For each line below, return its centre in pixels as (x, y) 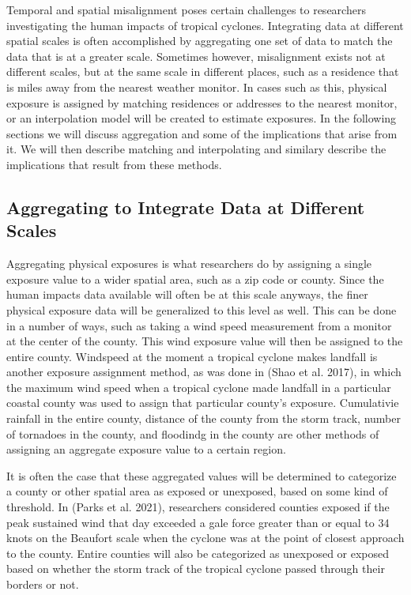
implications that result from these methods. (114, 164)
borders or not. (43, 584)
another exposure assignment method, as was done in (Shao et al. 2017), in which (204, 372)
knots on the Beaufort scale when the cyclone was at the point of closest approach (205, 538)
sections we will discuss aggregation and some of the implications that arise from (202, 133)
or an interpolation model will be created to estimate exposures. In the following (202, 118)
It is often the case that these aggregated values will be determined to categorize (202, 475)
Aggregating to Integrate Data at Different (186, 207)
